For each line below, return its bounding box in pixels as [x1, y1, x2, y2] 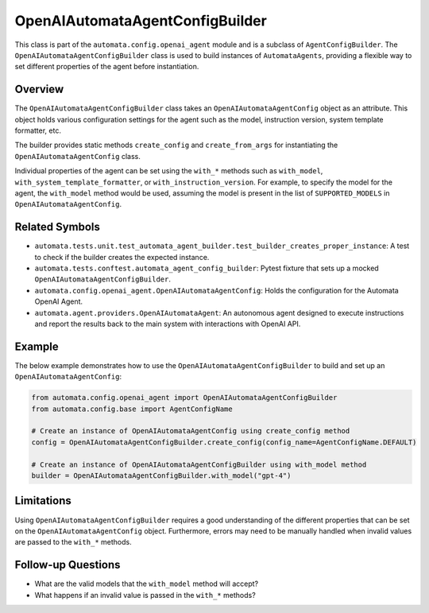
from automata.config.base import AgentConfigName [31, 404, 234, 413]
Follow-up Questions [14, 558, 121, 572]
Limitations [14, 494, 71, 508]
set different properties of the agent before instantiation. [14, 62, 199, 72]
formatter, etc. [14, 126, 61, 135]
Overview [14, 83, 64, 96]
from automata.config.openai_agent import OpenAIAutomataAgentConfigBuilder [31, 394, 338, 402]
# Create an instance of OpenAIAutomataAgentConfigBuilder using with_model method [31, 460, 367, 469]
